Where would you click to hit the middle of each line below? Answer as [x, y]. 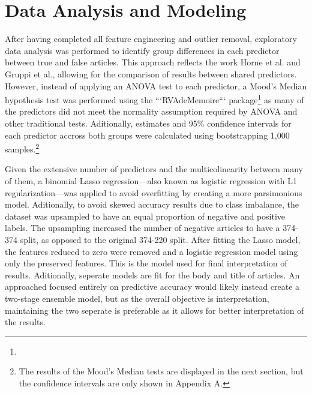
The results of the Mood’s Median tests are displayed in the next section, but [161, 371]
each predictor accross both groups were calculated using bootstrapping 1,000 [147, 135]
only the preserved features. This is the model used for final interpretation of [146, 263]
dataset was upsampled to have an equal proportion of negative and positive [145, 216]
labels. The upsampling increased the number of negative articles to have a [142, 228]
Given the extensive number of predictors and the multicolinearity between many [154, 169]
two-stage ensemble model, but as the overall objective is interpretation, [137, 298]
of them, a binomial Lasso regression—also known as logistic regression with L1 [151, 180]
